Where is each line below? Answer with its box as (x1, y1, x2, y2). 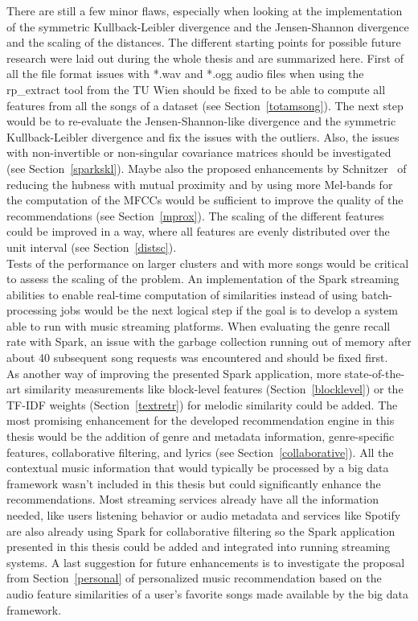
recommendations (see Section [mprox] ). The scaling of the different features (6, 207, 384, 224)
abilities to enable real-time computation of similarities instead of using (6, 286, 358, 302)
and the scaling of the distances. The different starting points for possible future (6, 34, 401, 51)
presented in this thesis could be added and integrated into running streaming (6, 538, 391, 555)
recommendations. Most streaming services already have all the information (6, 491, 379, 508)
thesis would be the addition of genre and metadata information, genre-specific (6, 428, 395, 445)
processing (6, 302, 57, 319)
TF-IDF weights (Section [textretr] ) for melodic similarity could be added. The (6, 396, 398, 413)
